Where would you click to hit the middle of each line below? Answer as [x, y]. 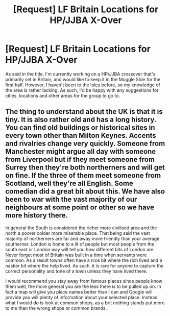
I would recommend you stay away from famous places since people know [84, 281]
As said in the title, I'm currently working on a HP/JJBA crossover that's [80, 74]
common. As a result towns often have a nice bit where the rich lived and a [84, 260]
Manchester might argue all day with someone [81, 152]
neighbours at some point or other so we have [80, 208]
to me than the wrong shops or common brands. [56, 308]
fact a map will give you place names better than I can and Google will [79, 291]
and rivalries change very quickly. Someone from [85, 144]
